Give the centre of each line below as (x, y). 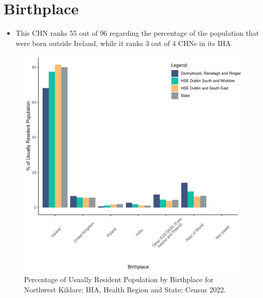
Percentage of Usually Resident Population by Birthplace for (119, 279)
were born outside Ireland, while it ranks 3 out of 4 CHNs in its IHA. (124, 43)
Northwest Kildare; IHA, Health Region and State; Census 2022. (125, 289)
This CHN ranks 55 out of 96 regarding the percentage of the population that (137, 33)
